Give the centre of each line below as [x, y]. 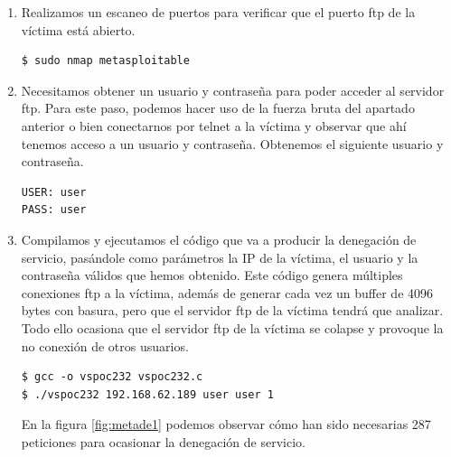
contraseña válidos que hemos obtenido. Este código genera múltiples [212, 275]
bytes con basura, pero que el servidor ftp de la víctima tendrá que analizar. [232, 310]
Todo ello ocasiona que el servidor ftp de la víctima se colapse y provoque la [232, 327]
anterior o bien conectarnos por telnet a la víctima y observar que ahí [214, 125]
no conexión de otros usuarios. [105, 345]
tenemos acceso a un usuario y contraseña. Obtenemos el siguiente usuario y [232, 143]
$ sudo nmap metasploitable [105, 61]
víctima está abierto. [78, 29]
